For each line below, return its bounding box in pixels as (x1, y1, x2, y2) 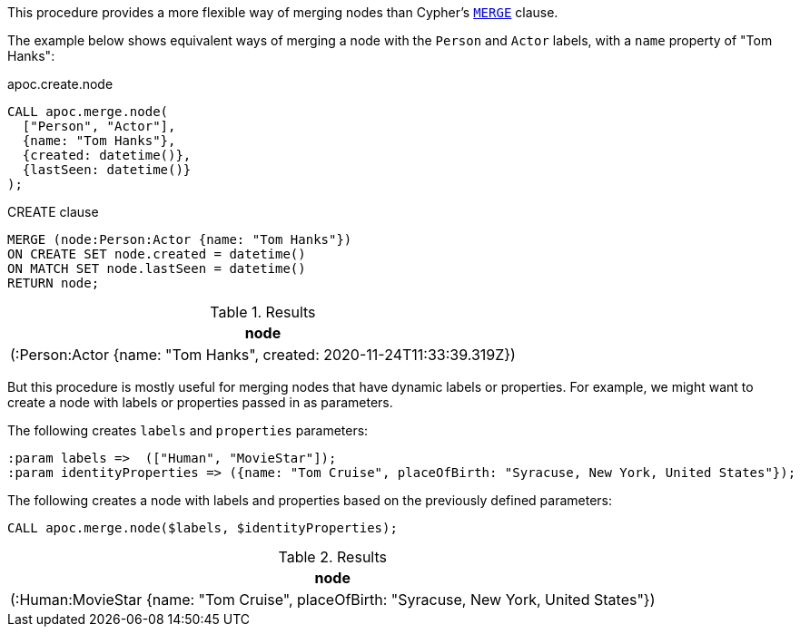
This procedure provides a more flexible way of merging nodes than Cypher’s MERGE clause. (7, 5, 558, 20)
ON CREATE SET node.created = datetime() (7, 247, 306, 261)
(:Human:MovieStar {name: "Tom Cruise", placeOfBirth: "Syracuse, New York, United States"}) (10, 590, 656, 609)
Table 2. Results (278, 548, 387, 566)
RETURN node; (7, 276, 100, 290)
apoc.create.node (7, 76, 114, 92)
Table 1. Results (210, 303, 316, 321)
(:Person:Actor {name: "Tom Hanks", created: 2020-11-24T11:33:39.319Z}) (10, 346, 516, 364)
